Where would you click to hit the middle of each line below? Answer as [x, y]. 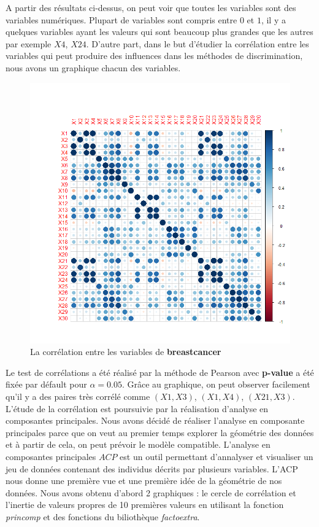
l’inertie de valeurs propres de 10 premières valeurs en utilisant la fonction [145, 505]
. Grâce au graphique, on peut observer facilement [216, 384]
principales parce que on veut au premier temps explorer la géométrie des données [160, 432]
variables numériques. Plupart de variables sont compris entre [121, 19]
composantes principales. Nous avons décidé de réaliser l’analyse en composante [155, 420]
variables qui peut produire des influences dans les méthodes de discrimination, [154, 56]
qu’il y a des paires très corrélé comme [78, 396]
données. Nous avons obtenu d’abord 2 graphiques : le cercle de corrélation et [151, 492]
